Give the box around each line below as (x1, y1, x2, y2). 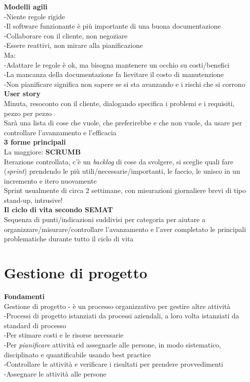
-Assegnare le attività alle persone (4, 368, 107, 379)
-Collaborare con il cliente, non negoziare (4, 30, 128, 40)
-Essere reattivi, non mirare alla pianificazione (4, 40, 143, 50)
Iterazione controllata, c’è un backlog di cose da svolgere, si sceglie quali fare (4, 156, 233, 166)
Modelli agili (4, 1, 48, 11)
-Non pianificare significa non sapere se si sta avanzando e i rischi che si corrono (4, 78, 246, 89)
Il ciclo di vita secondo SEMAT (4, 204, 113, 215)
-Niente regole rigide (4, 11, 65, 21)
